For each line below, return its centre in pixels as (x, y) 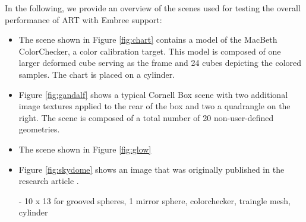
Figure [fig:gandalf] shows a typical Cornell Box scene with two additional (153, 94)
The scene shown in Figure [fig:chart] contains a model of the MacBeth (148, 39)
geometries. (39, 129)
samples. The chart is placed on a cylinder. (97, 74)
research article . (49, 181)
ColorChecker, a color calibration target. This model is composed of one (150, 51)
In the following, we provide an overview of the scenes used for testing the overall (153, 8)
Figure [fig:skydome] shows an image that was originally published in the (152, 169)
